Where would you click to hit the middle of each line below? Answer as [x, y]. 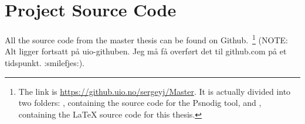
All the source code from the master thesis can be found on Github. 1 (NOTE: [146, 39]
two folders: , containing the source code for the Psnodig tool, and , [140, 103]
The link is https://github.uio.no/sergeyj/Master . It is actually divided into [155, 91]
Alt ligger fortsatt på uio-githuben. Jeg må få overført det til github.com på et [146, 51]
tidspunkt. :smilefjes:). [45, 62]
